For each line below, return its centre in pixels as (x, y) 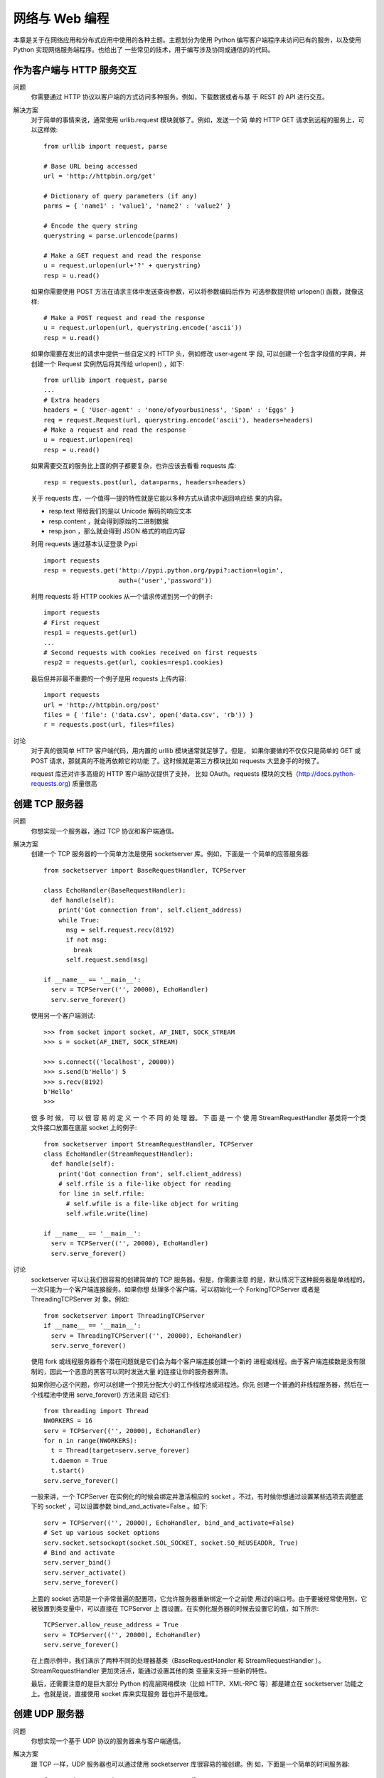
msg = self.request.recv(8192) (121, 930)
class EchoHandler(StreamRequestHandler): (119, 1154)
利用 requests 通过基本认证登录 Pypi (84, 544)
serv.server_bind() (78, 1563)
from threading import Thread (96, 1411)
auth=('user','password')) (165, 580)
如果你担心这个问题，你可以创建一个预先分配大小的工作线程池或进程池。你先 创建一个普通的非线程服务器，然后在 (197, 1385)
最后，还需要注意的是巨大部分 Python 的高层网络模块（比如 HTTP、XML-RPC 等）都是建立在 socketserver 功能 (194, 1684)
